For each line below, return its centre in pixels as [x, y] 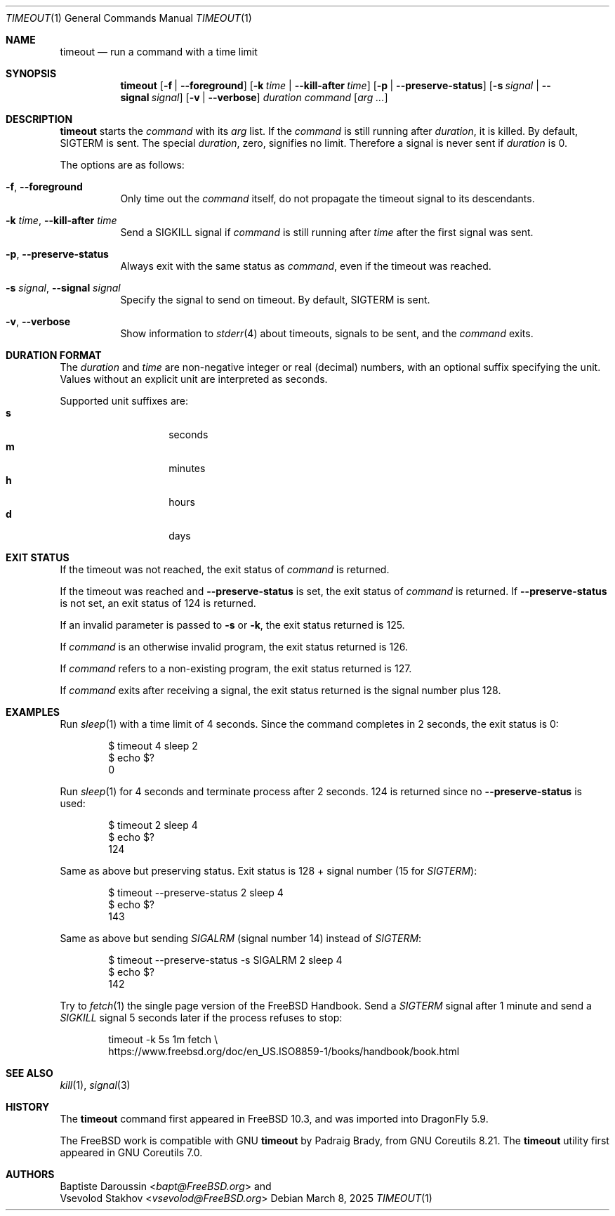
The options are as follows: [122, 165]
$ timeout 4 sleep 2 [153, 746]
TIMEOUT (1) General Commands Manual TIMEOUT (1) [129, 18]
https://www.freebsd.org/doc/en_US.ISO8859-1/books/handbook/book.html [284, 1051]
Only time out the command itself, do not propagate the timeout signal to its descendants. [328, 198]
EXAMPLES [33, 712]
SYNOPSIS [31, 73]
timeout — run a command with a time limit [159, 52]
